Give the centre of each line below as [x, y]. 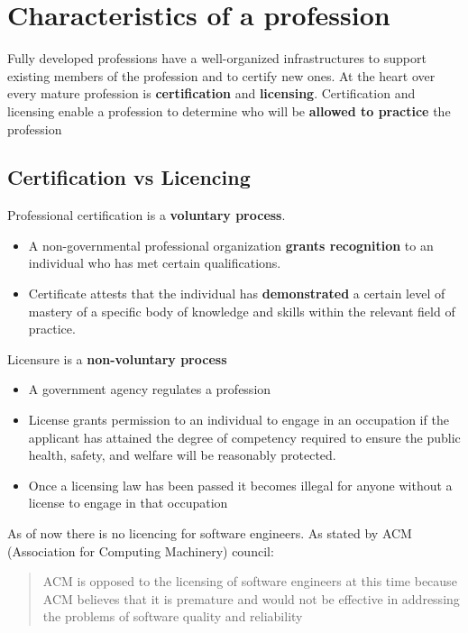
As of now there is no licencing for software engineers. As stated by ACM [210, 533]
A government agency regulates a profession [150, 389]
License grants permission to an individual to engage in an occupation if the [239, 420]
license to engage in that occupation [128, 503]
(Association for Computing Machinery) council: [141, 550]
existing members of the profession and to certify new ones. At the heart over [221, 75]
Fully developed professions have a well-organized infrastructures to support [217, 58]
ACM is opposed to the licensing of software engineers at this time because [250, 581]
